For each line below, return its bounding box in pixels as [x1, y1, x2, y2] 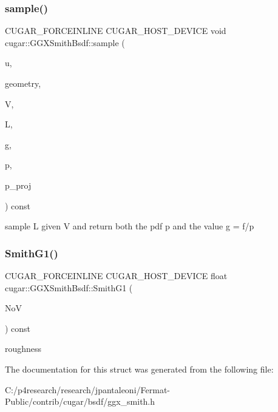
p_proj [5, 178, 32, 191]
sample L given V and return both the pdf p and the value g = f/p [5, 220, 254, 232]
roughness [5, 342, 42, 355]
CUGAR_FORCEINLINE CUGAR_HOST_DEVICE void [5, 24, 226, 37]
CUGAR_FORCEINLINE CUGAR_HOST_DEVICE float [5, 269, 228, 282]
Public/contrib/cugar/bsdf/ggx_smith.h [5, 395, 155, 408]
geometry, [5, 77, 41, 89]
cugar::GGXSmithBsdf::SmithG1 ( [5, 281, 133, 294]
